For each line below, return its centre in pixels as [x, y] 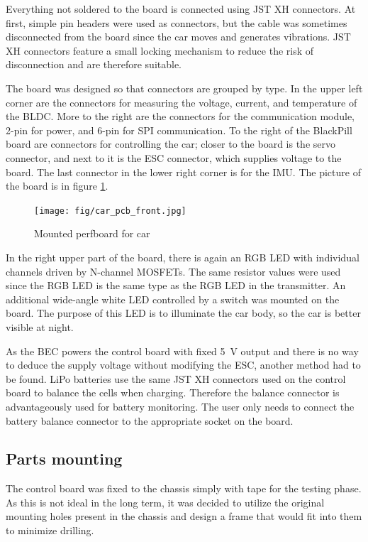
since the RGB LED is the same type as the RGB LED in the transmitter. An [176, 285]
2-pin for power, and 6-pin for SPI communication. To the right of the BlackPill [179, 130]
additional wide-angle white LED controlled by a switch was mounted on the [173, 299]
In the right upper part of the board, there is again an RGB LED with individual [183, 257]
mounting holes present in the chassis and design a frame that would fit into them [184, 516]
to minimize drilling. [50, 530]
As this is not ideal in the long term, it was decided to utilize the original [165, 502]
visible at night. [40, 326]
